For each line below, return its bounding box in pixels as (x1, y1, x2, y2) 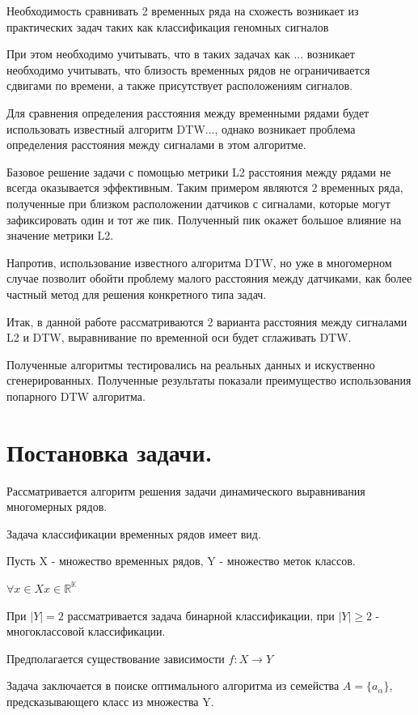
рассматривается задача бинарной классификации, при (67, 606, 335, 623)
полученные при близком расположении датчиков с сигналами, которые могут (6, 194, 391, 211)
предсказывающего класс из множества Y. (6, 692, 214, 709)
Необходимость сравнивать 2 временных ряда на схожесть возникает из (6, 2, 359, 19)
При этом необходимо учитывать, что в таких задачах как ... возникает (6, 45, 355, 62)
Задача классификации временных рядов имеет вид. (6, 525, 261, 542)
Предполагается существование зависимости (6, 649, 225, 666)
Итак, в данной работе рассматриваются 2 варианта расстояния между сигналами (6, 313, 407, 330)
